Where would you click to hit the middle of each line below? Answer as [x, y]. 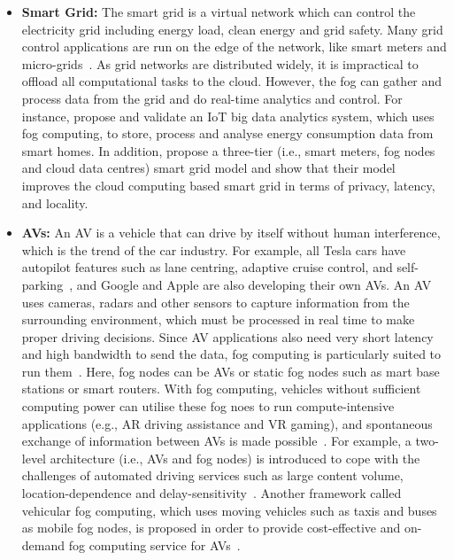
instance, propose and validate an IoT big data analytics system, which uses [228, 116]
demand [43, 544]
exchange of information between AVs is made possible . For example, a [216, 441]
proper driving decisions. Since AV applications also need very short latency [227, 336]
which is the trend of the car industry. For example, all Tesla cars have [214, 249]
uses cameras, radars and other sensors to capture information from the [215, 302]
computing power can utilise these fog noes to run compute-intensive [208, 406]
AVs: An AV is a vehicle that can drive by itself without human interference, [231, 233]
